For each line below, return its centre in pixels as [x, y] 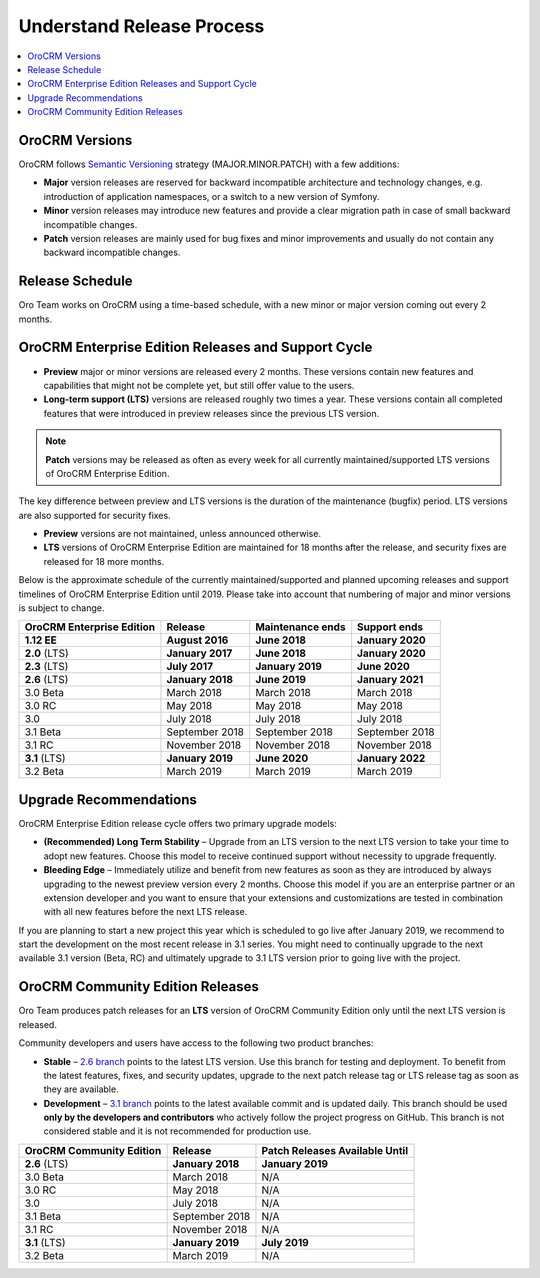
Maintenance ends [300, 627]
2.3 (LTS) [46, 667]
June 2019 [281, 680]
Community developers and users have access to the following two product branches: [196, 1043]
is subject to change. [61, 608]
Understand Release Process [141, 26]
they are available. [81, 1089]
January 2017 [199, 653]
